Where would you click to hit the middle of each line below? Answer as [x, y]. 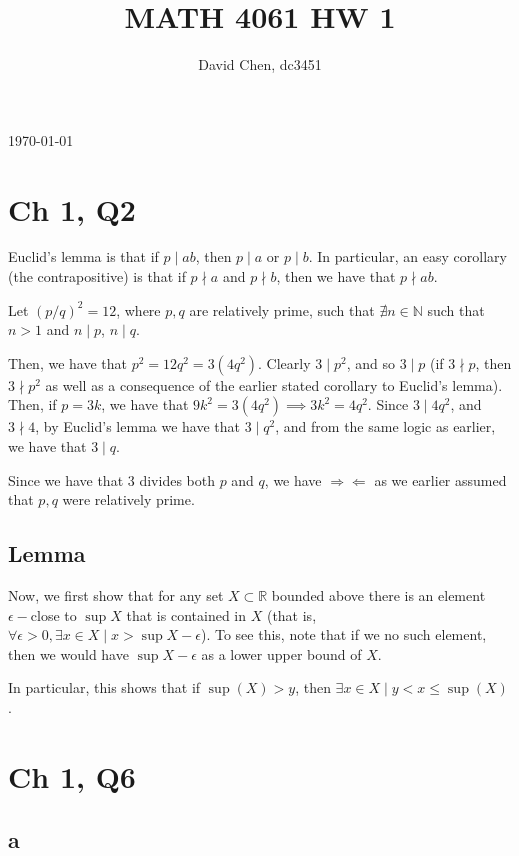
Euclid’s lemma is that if [83, 256]
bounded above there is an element [378, 594]
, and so [370, 362]
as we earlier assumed [440, 479]
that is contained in [186, 614]
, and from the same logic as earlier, [385, 426]
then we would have [68, 653]
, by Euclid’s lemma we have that [137, 426]
